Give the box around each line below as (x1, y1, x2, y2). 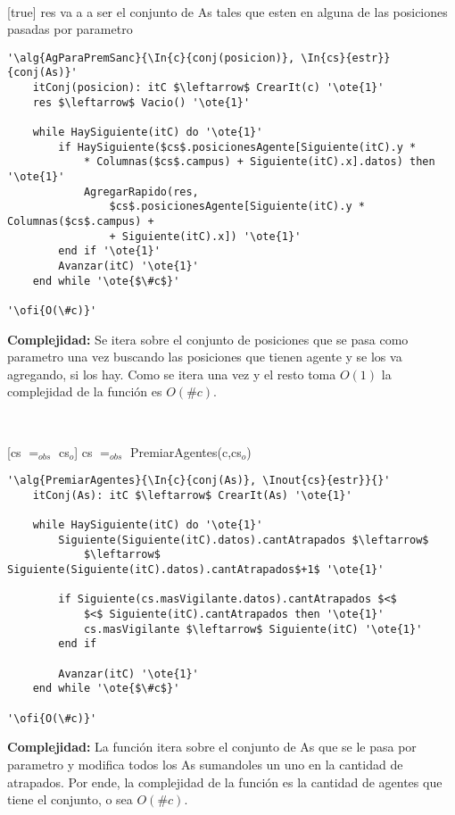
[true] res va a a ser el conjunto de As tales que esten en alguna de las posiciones (7, 2, 448, 21)
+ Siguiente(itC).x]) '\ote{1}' (109, 229, 302, 243)
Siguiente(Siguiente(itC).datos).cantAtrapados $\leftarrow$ (58, 533, 429, 546)
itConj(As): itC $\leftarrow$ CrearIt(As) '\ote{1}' (32, 488, 352, 502)
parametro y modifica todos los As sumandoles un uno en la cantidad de (7, 754, 403, 773)
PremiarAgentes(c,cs (129, 442, 242, 461)
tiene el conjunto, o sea (7, 790, 133, 809)
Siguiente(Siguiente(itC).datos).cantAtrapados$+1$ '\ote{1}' (7, 563, 385, 577)
